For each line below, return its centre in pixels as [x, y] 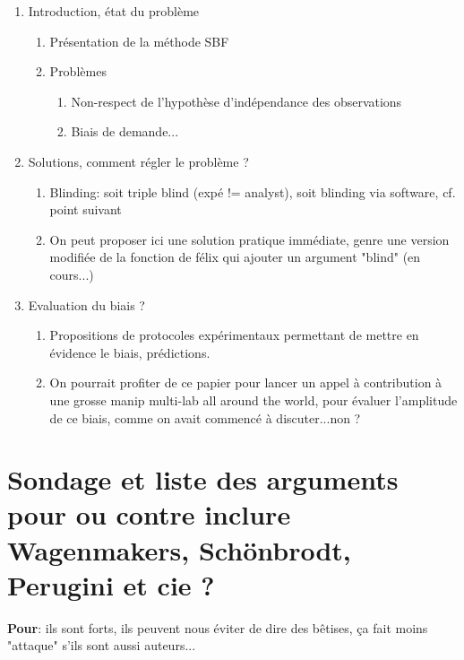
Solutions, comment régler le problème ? [138, 161]
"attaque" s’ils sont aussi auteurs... [102, 645]
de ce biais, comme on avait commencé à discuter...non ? [205, 417]
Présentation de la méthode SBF [139, 41]
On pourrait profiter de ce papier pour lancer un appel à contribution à [246, 382]
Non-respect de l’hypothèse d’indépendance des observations [236, 101]
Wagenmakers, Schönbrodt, [179, 549]
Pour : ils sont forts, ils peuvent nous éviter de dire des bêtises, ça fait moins [218, 627]
